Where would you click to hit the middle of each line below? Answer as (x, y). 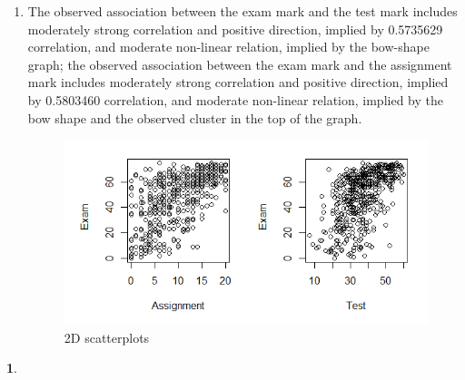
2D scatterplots (107, 337)
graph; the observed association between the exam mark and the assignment (240, 64)
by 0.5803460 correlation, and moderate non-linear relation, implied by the (235, 99)
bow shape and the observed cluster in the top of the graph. (195, 117)
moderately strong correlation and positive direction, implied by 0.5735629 (235, 29)
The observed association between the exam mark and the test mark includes (242, 11)
